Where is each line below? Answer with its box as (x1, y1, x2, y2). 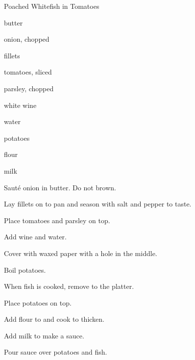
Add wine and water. (4, 231, 67, 242)
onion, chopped (4, 34, 49, 44)
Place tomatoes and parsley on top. (4, 215, 110, 225)
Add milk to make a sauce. (4, 330, 84, 340)
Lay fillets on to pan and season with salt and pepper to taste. (4, 199, 192, 209)
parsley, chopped (4, 83, 54, 93)
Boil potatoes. (4, 264, 46, 275)
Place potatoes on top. (4, 297, 72, 308)
